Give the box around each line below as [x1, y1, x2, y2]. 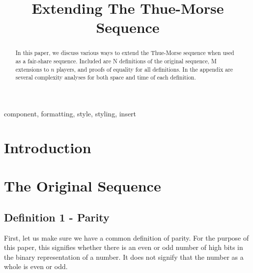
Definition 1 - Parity [4, 209, 110, 224]
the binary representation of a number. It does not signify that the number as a [4, 251, 244, 262]
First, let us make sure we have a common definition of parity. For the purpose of [4, 232, 249, 243]
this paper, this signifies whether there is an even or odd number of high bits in [4, 242, 243, 252]
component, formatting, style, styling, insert [4, 108, 137, 118]
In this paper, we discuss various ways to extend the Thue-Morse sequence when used [15, 49, 234, 57]
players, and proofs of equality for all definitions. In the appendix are [56, 65, 233, 73]
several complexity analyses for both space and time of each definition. [15, 73, 196, 82]
